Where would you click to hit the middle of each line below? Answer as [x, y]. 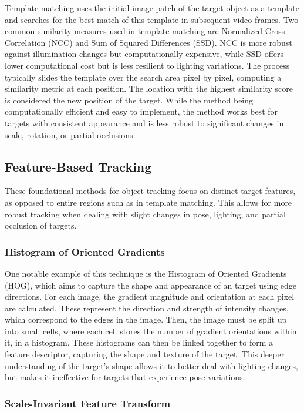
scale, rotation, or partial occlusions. [70, 134]
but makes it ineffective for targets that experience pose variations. [125, 377]
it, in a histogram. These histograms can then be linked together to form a [139, 342]
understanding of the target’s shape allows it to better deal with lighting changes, [151, 365]
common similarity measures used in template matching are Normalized [134, 31]
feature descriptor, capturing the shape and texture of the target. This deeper [145, 354]
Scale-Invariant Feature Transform [88, 403]
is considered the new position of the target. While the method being [129, 100]
